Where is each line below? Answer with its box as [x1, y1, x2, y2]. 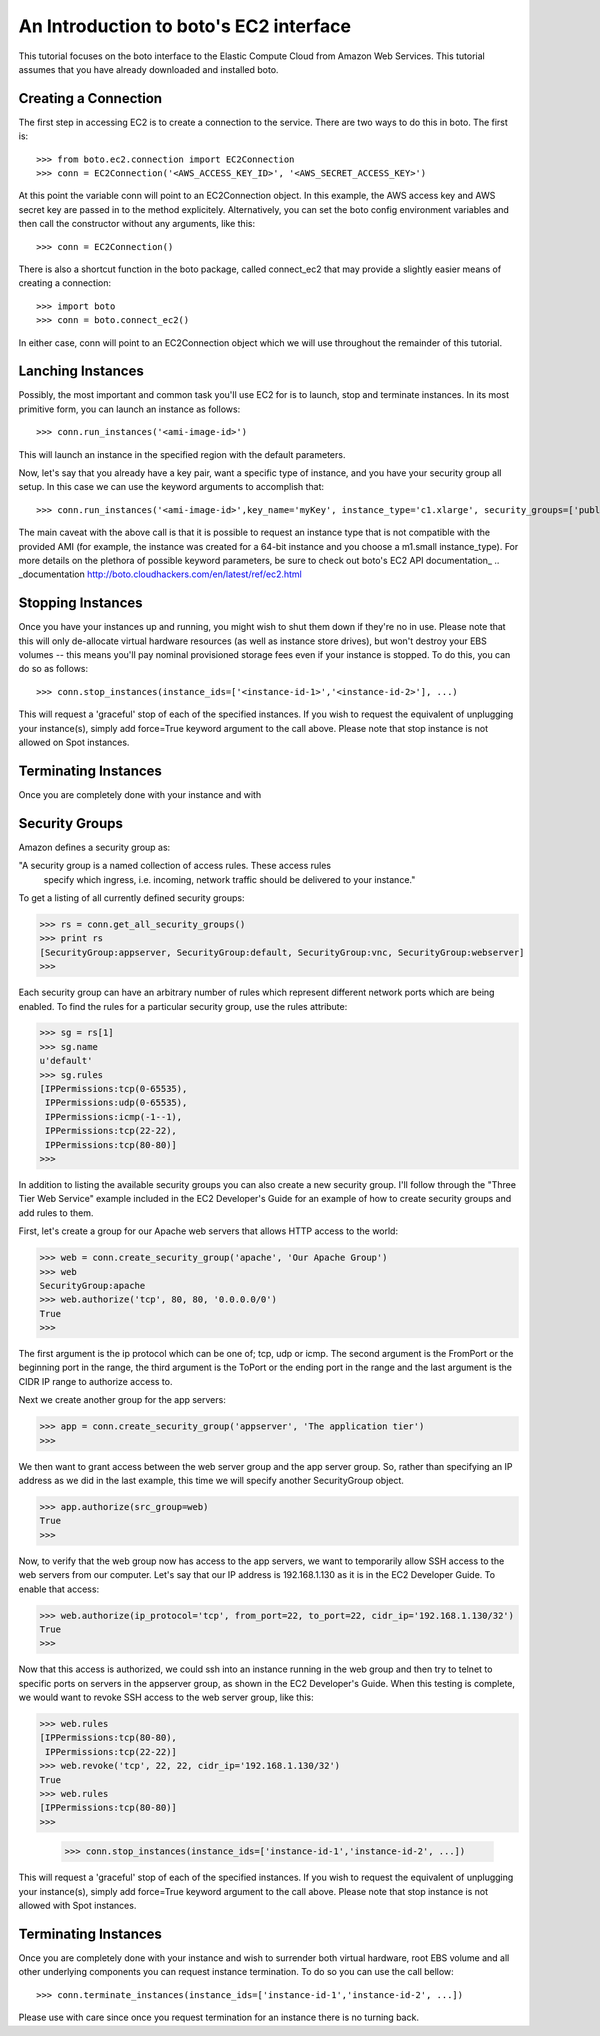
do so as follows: [18, 663, 89, 675]
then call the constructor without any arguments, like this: [18, 218, 255, 230]
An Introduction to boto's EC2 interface [18, 15, 352, 37]
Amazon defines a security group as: [18, 841, 171, 853]
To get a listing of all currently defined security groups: [18, 891, 245, 904]
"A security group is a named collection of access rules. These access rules [18, 860, 332, 872]
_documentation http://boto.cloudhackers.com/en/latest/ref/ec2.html [18, 568, 302, 580]
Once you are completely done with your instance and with [18, 788, 262, 800]
